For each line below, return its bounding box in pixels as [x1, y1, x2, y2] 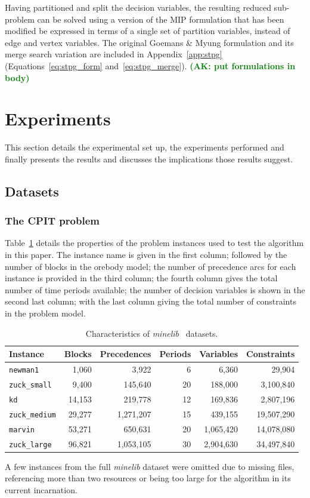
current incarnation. [5, 483, 77, 496]
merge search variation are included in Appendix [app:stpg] [5, 48, 222, 60]
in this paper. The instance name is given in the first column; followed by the [5, 248, 287, 261]
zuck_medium [9, 410, 56, 419]
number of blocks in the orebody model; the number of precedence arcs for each [5, 260, 296, 272]
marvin [9, 425, 35, 434]
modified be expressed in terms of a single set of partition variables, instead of [5, 24, 290, 37]
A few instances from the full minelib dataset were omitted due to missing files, [5, 460, 294, 472]
